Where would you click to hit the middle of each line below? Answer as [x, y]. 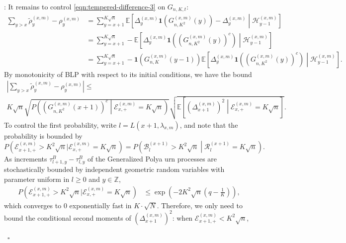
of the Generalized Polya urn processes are [152, 159]
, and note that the [209, 124]
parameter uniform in [37, 179]
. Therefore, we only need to [200, 205]
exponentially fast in [100, 205]
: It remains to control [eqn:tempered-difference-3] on [85, 6]
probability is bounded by [43, 135]
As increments [26, 159]
